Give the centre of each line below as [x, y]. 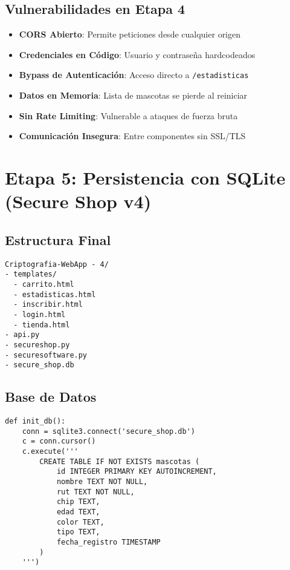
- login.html [40, 314]
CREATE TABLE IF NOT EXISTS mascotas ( [120, 461]
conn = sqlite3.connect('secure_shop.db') [108, 431]
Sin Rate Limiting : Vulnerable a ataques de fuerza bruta [128, 115]
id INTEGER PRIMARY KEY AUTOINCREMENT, [137, 472]
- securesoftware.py [46, 355]
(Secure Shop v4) [78, 201]
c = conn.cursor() [59, 441]
